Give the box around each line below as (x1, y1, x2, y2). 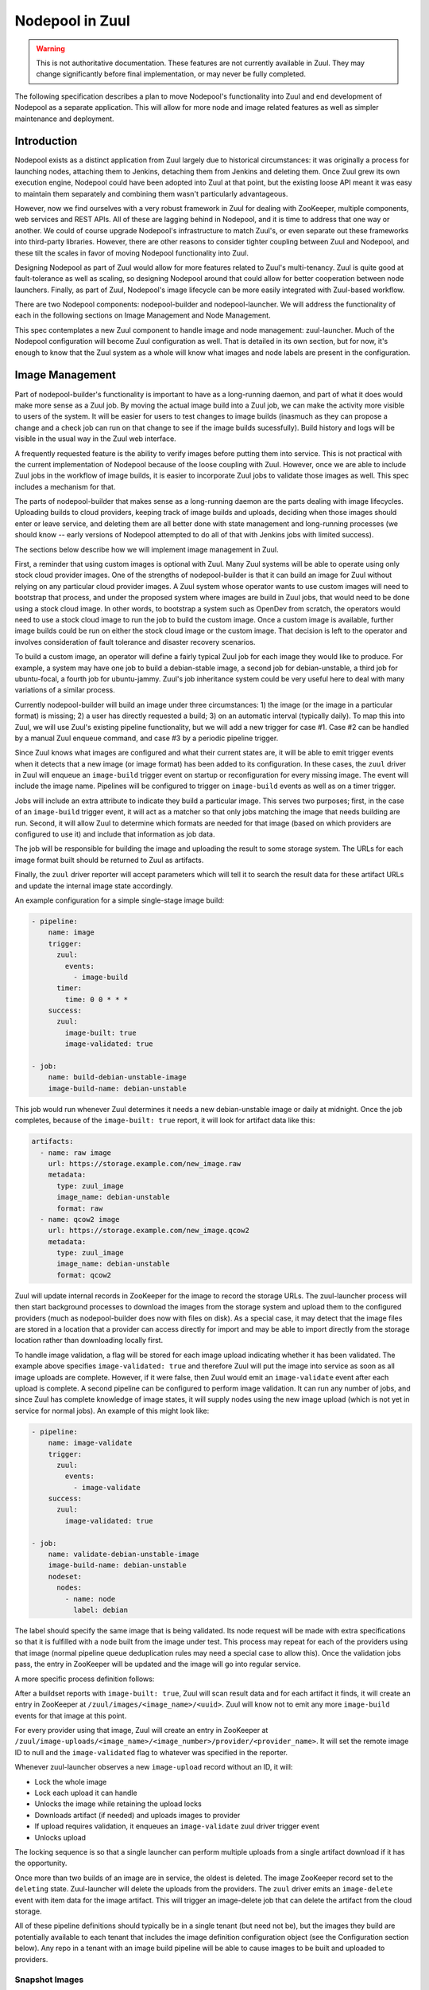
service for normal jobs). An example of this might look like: (14, 1406, 210, 1415)
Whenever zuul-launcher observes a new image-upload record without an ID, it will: (14, 1762, 293, 1772)
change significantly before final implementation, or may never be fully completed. (36, 69, 306, 79)
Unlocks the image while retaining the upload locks (34, 1799, 202, 1809)
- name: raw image (40, 1148, 111, 1157)
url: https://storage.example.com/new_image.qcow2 (48, 1226, 249, 1235)
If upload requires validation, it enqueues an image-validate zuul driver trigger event (34, 1821, 319, 1831)
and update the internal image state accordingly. (14, 880, 174, 891)
